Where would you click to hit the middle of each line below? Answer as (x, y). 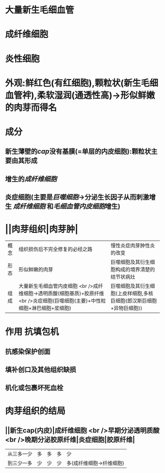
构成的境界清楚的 (135, 270)
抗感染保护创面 (28, 351)
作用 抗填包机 (32, 332)
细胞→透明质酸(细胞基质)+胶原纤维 (64, 294)
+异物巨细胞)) (126, 308)
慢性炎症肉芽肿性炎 (133, 246)
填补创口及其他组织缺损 (41, 370)
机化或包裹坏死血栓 (34, 388)
